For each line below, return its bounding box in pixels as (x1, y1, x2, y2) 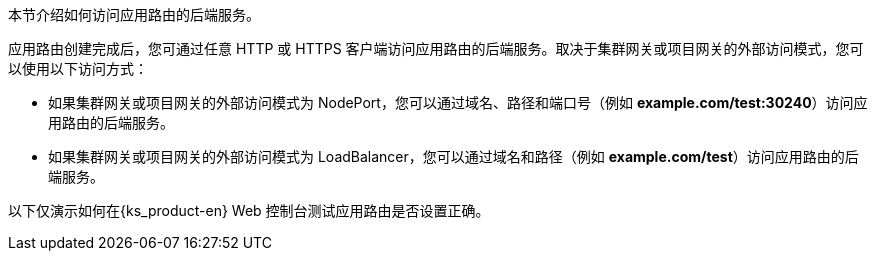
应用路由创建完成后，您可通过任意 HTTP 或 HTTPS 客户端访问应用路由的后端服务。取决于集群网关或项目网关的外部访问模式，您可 (8, 40, 864, 57)
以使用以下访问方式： (8, 60, 148, 77)
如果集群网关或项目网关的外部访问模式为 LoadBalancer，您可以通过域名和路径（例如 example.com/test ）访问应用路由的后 (48, 148, 859, 165)
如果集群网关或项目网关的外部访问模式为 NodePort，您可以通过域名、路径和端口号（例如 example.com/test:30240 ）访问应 (48, 94, 868, 111)
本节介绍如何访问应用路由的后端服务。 (8, 6, 260, 23)
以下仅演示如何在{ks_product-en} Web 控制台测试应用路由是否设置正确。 (8, 202, 490, 219)
